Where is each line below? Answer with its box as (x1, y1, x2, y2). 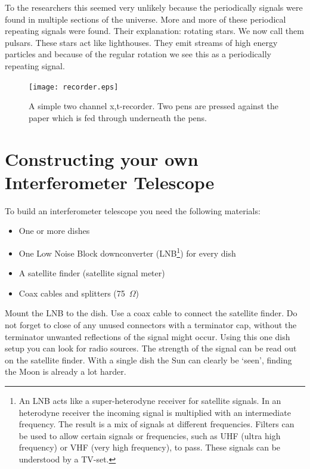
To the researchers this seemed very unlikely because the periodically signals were (5, 1, 303, 13)
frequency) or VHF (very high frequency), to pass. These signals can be (18, 441, 281, 453)
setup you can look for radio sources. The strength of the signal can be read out (5, 342, 297, 354)
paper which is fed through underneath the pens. (29, 111, 207, 124)
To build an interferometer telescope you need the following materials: (5, 204, 261, 217)
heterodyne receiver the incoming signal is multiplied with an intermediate (18, 406, 291, 418)
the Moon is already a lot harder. (5, 365, 126, 378)
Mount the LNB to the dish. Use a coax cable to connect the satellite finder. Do (5, 307, 297, 319)
